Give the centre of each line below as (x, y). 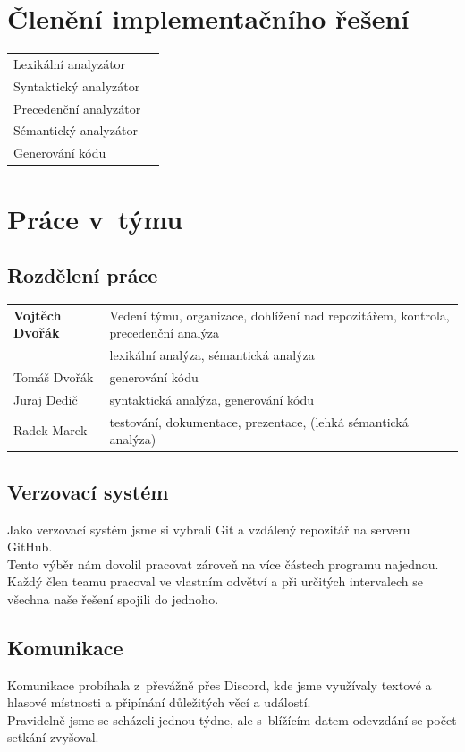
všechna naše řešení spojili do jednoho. (113, 598)
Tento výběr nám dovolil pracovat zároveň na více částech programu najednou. (223, 564)
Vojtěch (38, 315)
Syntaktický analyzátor (77, 85)
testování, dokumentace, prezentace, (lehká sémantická (259, 421)
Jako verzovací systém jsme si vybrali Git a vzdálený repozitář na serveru (209, 529)
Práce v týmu (95, 218)
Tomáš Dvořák (54, 376)
